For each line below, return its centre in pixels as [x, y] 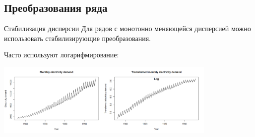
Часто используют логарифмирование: [62, 55]
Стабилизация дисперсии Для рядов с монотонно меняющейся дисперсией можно [127, 28]
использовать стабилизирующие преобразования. [77, 38]
